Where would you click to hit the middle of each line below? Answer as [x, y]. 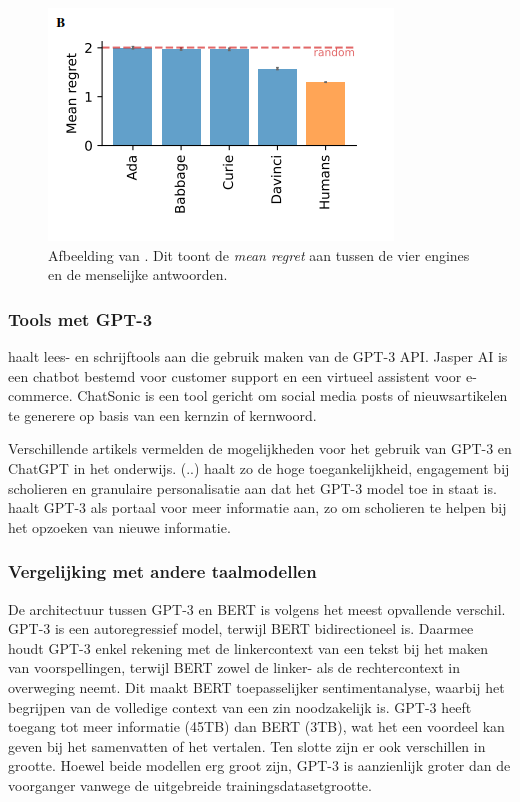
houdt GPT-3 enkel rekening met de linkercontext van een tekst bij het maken [248, 647]
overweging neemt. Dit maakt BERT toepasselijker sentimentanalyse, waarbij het [256, 686]
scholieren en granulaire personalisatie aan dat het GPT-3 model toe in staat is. [252, 487]
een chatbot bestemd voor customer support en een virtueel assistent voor [235, 375]
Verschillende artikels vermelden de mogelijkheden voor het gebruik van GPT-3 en [260, 448]
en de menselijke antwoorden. [138, 274]
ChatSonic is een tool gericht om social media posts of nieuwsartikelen [292, 395]
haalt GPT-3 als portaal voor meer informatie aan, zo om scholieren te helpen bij [257, 507]
